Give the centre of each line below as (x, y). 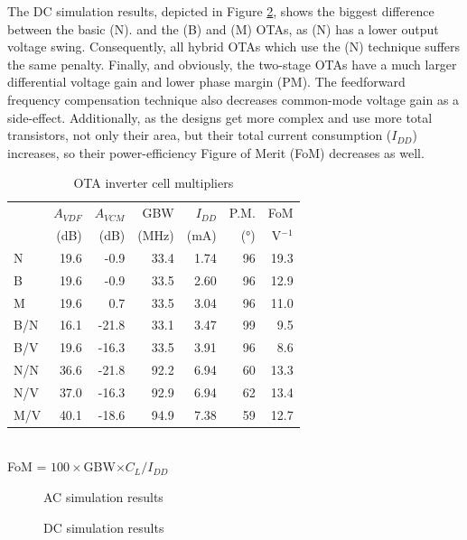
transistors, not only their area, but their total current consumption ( (200, 135)
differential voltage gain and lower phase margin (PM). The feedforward (206, 82)
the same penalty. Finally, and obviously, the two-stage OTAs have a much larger (232, 64)
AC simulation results (103, 497)
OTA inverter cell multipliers (154, 183)
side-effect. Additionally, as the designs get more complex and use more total (220, 117)
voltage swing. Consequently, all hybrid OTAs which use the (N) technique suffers (234, 47)
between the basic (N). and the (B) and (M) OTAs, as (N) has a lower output (223, 28)
